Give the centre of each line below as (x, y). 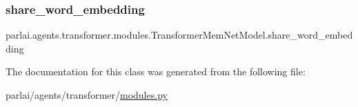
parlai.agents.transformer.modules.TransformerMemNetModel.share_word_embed (179, 35)
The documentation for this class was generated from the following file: (156, 71)
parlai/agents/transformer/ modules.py (87, 95)
